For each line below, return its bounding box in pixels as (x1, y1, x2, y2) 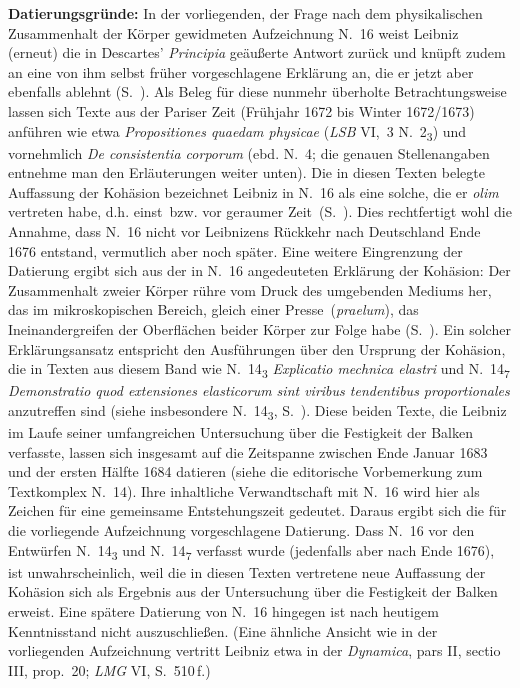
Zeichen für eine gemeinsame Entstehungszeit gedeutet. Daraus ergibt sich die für (8, 500, 507, 521)
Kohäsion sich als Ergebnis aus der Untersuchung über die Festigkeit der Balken (8, 581, 498, 602)
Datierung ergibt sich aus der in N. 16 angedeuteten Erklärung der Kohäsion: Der (8, 260, 511, 281)
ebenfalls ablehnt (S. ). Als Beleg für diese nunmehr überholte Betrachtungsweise (8, 81, 507, 102)
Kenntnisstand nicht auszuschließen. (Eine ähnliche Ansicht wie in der (8, 620, 438, 641)
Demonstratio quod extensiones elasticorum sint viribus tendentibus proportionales (8, 380, 510, 401)
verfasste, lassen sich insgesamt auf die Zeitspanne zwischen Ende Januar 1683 (8, 441, 488, 462)
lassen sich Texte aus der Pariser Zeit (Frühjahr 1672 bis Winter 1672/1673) (8, 100, 475, 121)
